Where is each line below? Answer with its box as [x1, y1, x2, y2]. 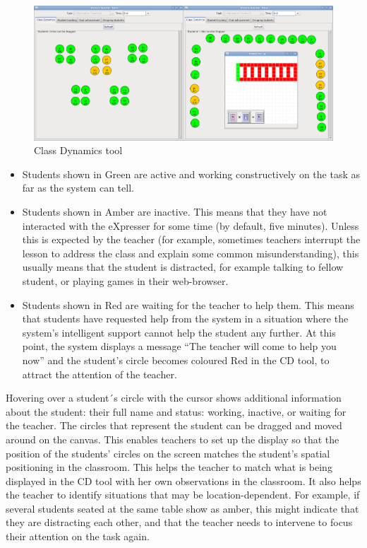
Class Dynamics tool [34, 143, 123, 158]
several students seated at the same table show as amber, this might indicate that [6, 501, 359, 515]
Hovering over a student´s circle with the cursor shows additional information [6, 390, 342, 405]
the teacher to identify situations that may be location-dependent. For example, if [6, 487, 360, 502]
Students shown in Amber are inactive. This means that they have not [22, 204, 327, 219]
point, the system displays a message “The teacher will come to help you [22, 339, 337, 354]
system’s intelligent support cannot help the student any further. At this [22, 325, 336, 339]
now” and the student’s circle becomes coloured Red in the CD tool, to [22, 352, 330, 367]
